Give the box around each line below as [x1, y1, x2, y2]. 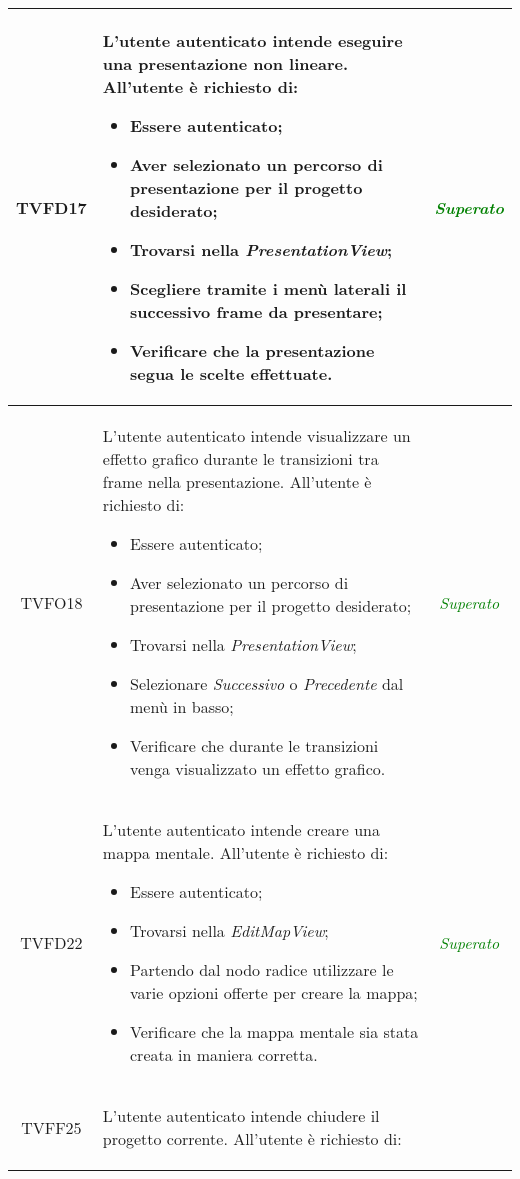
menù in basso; [130, 695, 234, 718]
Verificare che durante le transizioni [130, 734, 379, 757]
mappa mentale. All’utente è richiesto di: [102, 841, 389, 864]
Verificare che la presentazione [130, 339, 375, 362]
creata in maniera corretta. [130, 1043, 318, 1066]
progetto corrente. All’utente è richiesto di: [102, 1127, 402, 1150]
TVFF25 [21, 1115, 82, 1139]
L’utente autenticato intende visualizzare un [102, 424, 411, 447]
